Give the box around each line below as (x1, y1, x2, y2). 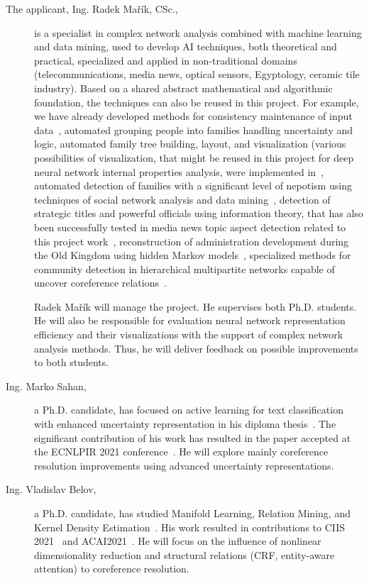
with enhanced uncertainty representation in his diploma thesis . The (34, 416, 336, 431)
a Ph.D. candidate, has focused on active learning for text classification (34, 402, 343, 417)
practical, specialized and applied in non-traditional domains (34, 52, 297, 67)
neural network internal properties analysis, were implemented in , (34, 164, 324, 179)
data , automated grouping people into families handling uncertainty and (34, 122, 353, 137)
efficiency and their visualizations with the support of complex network (34, 327, 343, 342)
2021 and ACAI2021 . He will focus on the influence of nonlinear (34, 533, 321, 548)
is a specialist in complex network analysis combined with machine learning (34, 25, 362, 40)
